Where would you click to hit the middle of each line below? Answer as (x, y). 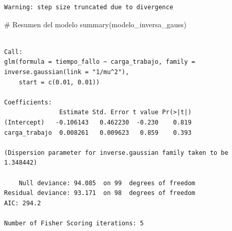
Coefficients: (28, 102)
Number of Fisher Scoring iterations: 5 (74, 223)
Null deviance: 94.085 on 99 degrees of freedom (107, 183)
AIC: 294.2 (23, 203)
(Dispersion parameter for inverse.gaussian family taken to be (116, 153)
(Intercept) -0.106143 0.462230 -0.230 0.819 (98, 122)
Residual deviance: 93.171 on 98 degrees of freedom (100, 193)
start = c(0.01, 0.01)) (59, 82)
